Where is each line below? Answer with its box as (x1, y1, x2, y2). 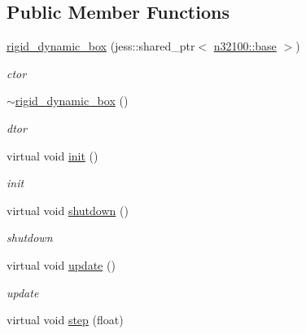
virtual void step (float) (7, 311, 124, 328)
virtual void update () (7, 256, 116, 273)
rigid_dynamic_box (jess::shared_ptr (7, 37, 195, 55)
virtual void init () (7, 147, 98, 164)
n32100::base (213, 37, 277, 55)
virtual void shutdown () (7, 201, 129, 218)
